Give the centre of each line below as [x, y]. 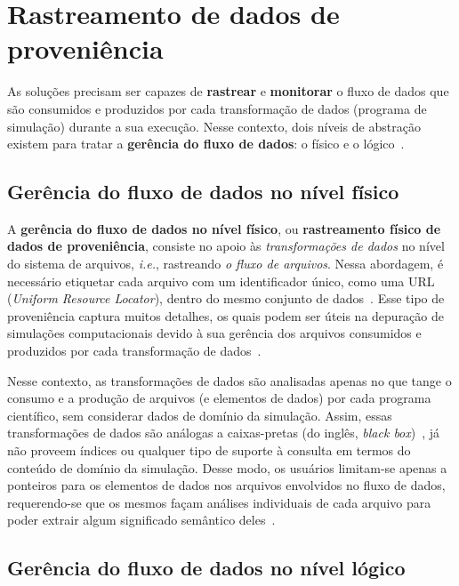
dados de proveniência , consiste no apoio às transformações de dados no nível [226, 246]
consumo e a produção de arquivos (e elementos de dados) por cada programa [219, 398]
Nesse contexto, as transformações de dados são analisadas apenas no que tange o [229, 380]
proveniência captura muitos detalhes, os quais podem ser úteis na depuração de [225, 315]
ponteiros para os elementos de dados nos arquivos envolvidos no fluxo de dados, [226, 485]
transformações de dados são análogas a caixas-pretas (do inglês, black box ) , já [224, 433]
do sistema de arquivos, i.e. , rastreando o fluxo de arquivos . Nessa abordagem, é [225, 264]
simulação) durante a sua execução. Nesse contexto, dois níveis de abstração [214, 126]
